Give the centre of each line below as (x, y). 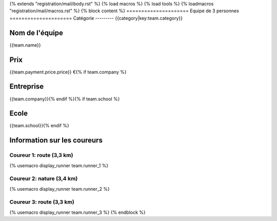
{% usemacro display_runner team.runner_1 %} (59, 165)
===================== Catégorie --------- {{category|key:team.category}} (96, 18)
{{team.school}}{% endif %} (39, 126)
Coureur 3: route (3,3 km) (42, 202)
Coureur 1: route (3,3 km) (41, 155)
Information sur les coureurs (56, 140)
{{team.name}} (25, 45)
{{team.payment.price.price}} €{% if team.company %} (68, 72)
